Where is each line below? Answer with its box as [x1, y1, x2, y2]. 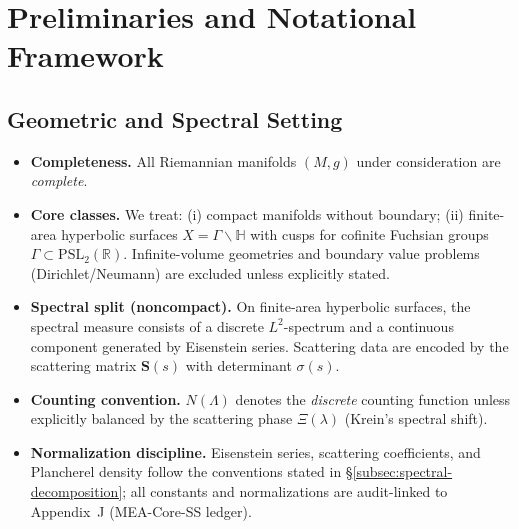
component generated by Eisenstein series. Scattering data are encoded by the [30, 335, 509, 356]
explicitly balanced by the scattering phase [30, 408, 293, 429]
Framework [7, 35, 164, 76]
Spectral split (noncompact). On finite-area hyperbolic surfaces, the [30, 296, 471, 317]
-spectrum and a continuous [283, 315, 454, 336]
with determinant [185, 355, 292, 376]
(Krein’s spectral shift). [344, 408, 488, 429]
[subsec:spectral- [352, 461, 453, 482]
